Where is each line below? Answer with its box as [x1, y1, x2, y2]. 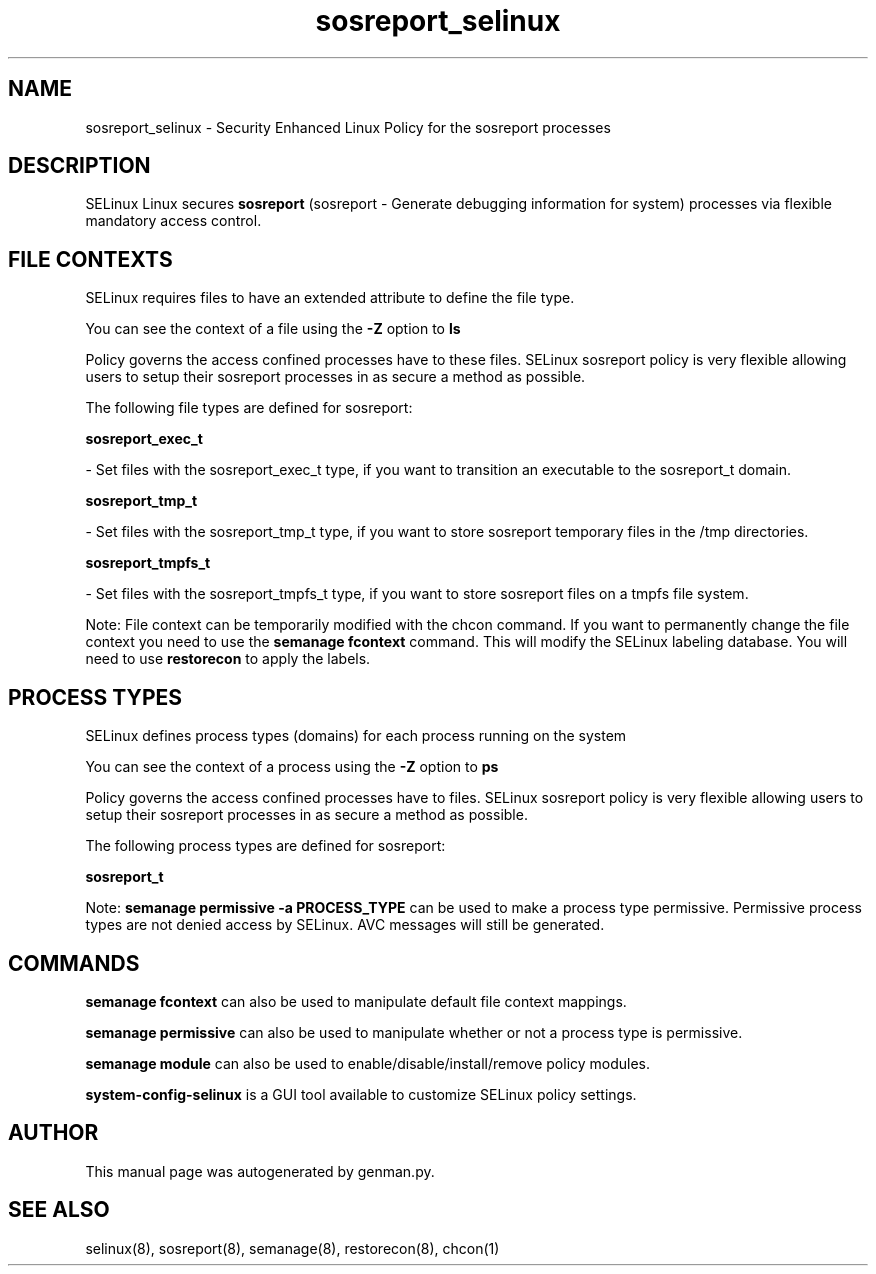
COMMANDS [8, 950, 140, 976]
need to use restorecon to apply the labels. [85, 650, 371, 668]
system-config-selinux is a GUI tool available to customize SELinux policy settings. [85, 1085, 637, 1103]
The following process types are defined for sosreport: [85, 837, 446, 855]
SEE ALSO [8, 1197, 110, 1223]
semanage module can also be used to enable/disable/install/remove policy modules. [85, 1054, 651, 1072]
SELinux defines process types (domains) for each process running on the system [85, 727, 627, 745]
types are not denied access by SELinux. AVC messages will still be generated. [85, 916, 605, 934]
